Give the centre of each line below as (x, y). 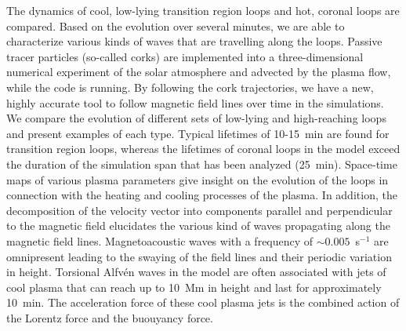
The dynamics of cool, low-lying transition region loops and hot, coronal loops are (203, 10)
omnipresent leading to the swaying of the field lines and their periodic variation (199, 256)
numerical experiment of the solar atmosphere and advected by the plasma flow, (199, 72)
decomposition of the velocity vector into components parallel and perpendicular (199, 210)
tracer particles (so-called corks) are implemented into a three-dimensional (185, 56)
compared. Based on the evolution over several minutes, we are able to (176, 25)
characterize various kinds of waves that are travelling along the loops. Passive (194, 41)
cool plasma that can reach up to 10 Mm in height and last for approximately (194, 287)
